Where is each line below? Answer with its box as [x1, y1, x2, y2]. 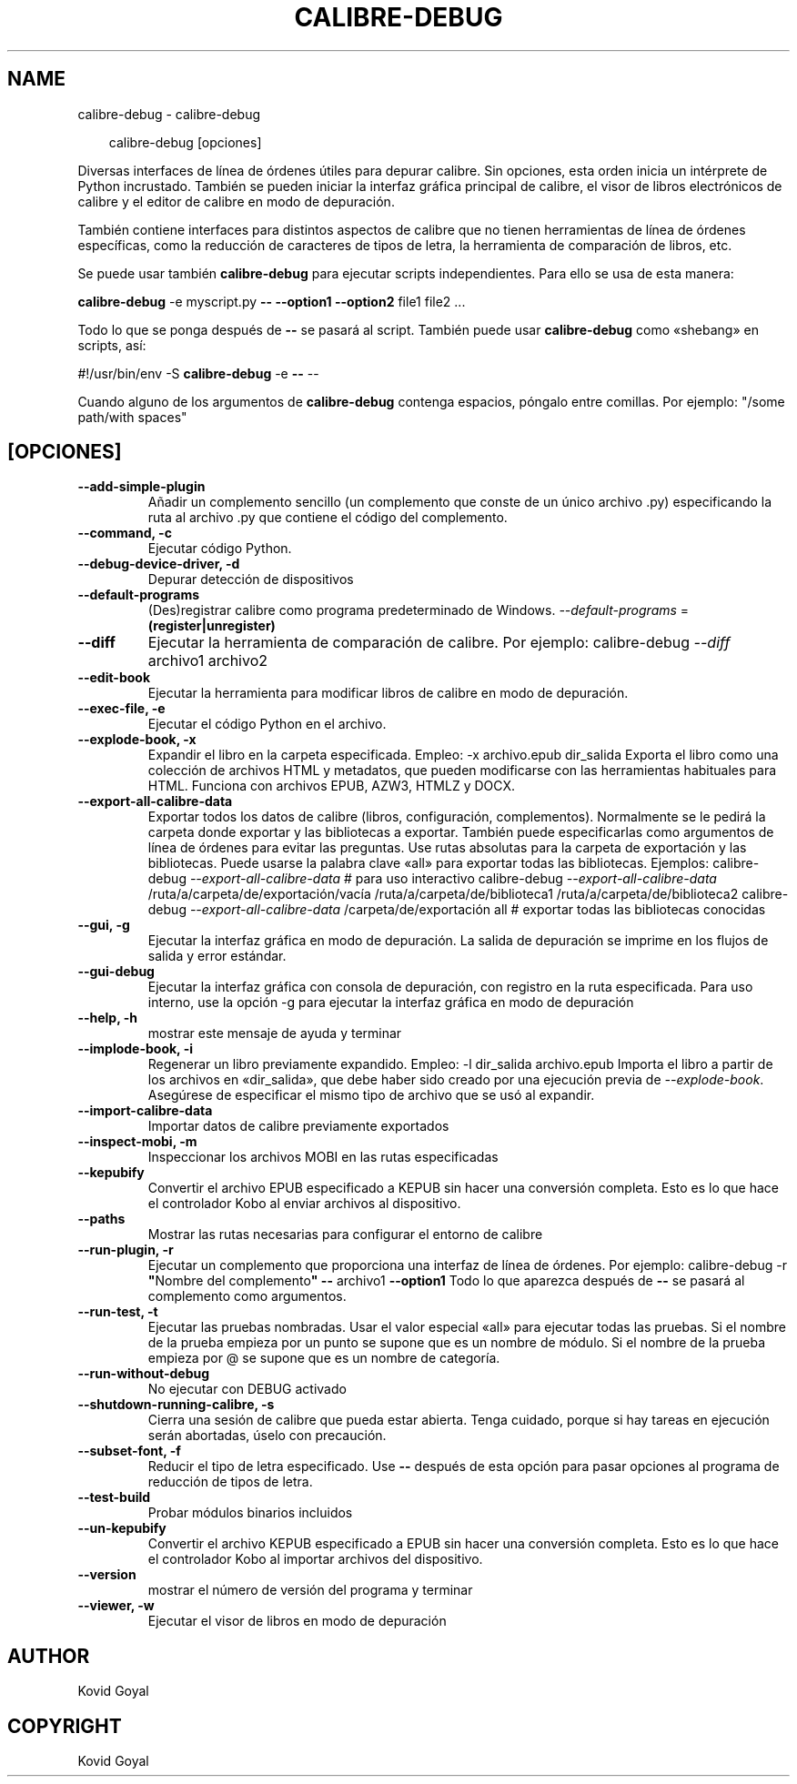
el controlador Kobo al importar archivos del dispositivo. [147, 1551, 483, 1567]
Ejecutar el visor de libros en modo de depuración [147, 1613, 447, 1629]
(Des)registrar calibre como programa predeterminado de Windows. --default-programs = [147, 602, 690, 619]
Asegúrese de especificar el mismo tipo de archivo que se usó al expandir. [147, 1087, 595, 1104]
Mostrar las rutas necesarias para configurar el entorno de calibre [147, 1226, 543, 1243]
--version [77, 1567, 136, 1583]
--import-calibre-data [77, 1103, 213, 1119]
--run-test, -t [77, 1304, 158, 1320]
